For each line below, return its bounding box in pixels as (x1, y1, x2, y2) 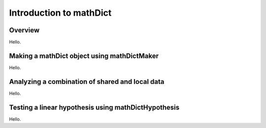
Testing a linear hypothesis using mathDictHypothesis (9, 103, 180, 111)
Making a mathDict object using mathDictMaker (9, 51, 159, 60)
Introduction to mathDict (9, 7, 112, 18)
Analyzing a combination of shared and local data (9, 77, 165, 86)
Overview (9, 26, 40, 34)
